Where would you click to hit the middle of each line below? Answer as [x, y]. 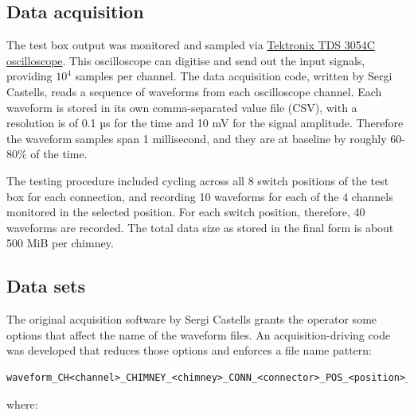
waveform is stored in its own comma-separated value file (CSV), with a [182, 107]
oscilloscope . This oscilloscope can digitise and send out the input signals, [186, 60]
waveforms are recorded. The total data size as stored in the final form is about [200, 227]
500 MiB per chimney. [60, 243]
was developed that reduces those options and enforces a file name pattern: [189, 350]
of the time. [59, 154]
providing [29, 76]
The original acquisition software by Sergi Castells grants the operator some [192, 319]
